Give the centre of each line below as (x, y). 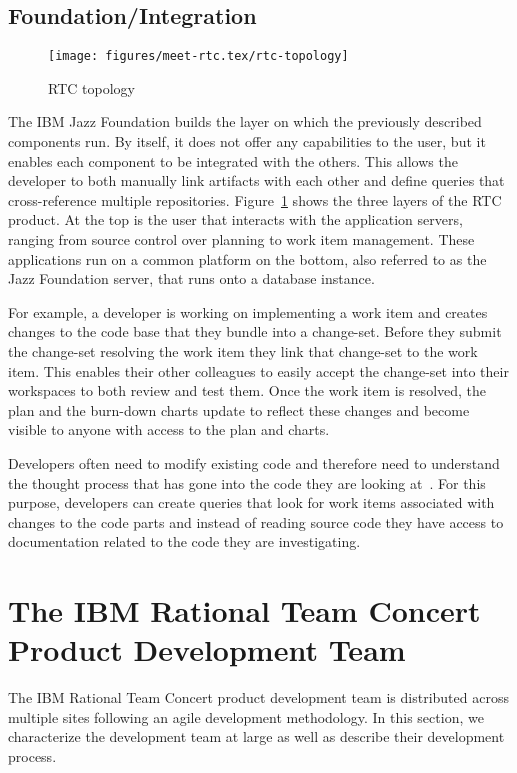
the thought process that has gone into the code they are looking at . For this (247, 482)
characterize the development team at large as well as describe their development (256, 736)
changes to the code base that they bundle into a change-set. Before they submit (255, 331)
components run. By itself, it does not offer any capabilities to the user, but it (247, 141)
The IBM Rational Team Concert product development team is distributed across (258, 697)
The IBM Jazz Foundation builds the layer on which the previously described (245, 121)
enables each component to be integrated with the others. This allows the (233, 160)
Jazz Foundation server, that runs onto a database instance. (191, 278)
